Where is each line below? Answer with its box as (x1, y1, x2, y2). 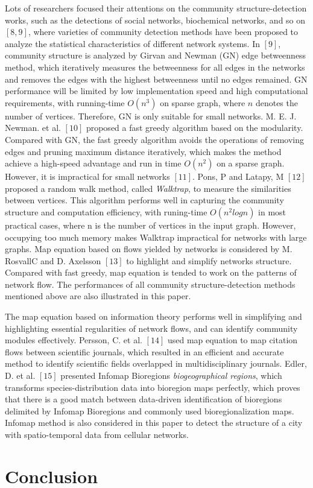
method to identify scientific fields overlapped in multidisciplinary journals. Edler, (5, 357, 307, 370)
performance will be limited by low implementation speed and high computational (5, 84, 308, 97)
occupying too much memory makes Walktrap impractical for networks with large (5, 230, 307, 243)
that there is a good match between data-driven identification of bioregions (5, 393, 282, 405)
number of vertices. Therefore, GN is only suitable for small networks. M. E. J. (5, 109, 297, 122)
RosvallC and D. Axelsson (5, 254, 101, 267)
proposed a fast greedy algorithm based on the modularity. (86, 121, 303, 134)
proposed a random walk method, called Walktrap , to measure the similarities (5, 182, 291, 194)
